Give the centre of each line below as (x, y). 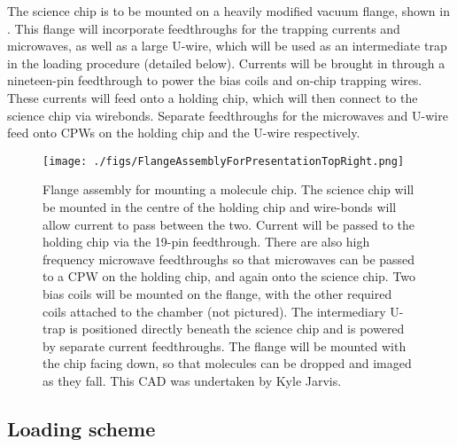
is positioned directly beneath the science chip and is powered (237, 329)
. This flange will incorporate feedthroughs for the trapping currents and (204, 28)
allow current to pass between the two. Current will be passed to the (229, 224)
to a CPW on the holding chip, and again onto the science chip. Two (229, 276)
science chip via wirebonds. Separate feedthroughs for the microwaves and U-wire (228, 115)
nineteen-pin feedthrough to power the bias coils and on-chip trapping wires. (215, 80)
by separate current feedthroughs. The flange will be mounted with (225, 345)
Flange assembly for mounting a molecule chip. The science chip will (228, 189)
